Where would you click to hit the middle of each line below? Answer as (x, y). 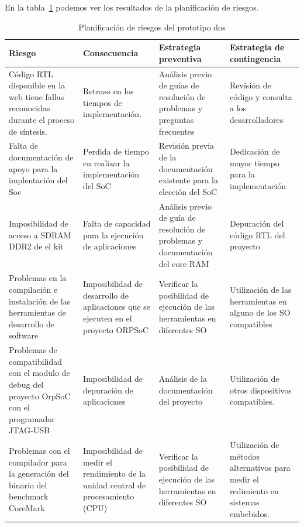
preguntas (176, 119)
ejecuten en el (108, 318)
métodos (245, 456)
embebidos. (250, 513)
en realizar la (106, 162)
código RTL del (258, 235)
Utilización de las (261, 290)
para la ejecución (113, 235)
